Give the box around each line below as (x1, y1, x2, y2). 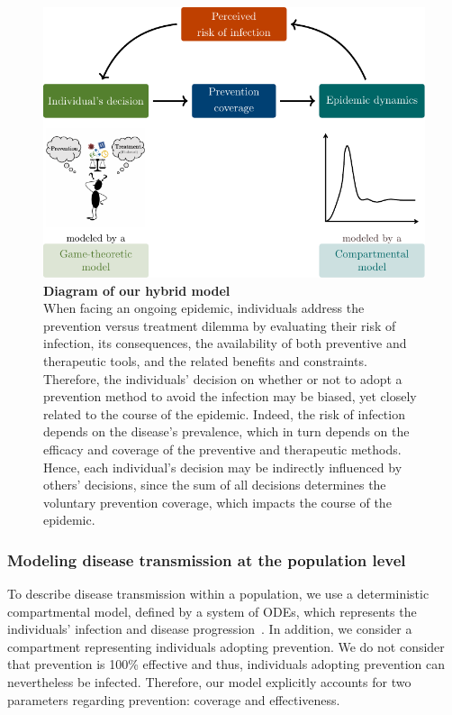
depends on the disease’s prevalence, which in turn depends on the (43, 422, 410, 441)
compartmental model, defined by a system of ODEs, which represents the (7, 601, 417, 620)
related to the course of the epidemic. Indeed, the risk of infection (43, 404, 405, 423)
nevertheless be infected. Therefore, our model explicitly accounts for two (7, 673, 411, 692)
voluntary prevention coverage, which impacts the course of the (43, 492, 392, 511)
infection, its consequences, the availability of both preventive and (43, 334, 407, 353)
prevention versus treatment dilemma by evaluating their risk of (43, 316, 396, 335)
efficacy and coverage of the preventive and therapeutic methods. (43, 439, 402, 458)
